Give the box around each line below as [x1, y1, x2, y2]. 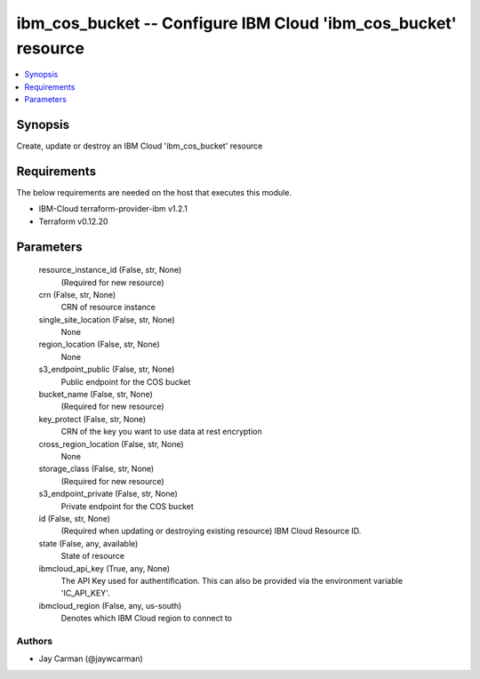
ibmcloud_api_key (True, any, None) [38, 563, 171, 573]
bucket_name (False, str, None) [38, 389, 153, 400]
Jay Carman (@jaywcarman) [38, 653, 144, 664]
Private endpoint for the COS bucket [60, 500, 195, 511]
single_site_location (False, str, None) [38, 314, 175, 324]
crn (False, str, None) [38, 289, 116, 300]
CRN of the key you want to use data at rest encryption [60, 427, 262, 437]
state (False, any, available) [38, 538, 139, 548]
